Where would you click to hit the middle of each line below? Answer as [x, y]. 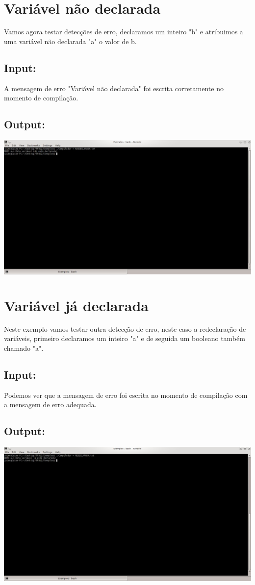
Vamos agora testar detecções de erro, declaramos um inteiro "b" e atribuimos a [124, 32]
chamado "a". [24, 348]
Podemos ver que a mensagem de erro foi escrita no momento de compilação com [126, 395]
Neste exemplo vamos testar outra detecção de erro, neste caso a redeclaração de [125, 329]
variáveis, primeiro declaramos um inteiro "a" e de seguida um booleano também [125, 338]
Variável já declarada [76, 305]
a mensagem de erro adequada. [50, 404]
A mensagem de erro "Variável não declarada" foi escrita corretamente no [114, 88]
